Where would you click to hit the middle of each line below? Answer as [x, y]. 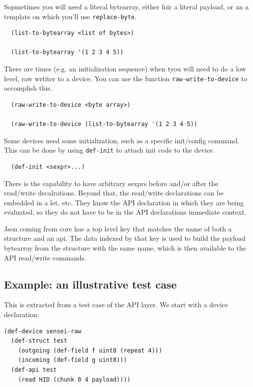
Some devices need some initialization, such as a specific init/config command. [122, 140]
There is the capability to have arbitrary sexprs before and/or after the [111, 183]
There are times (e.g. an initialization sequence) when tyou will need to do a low [125, 69]
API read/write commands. [45, 257]
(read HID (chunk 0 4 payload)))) [74, 379]
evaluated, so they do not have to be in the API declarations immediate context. [125, 212]
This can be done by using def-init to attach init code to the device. [110, 150]
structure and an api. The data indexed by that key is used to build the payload [125, 238]
